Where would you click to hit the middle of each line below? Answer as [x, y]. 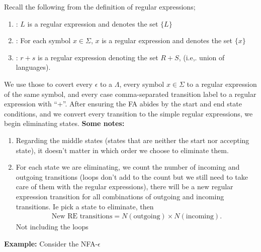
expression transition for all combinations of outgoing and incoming [120, 196]
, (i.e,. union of [202, 57]
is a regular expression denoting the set [98, 57]
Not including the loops [52, 227]
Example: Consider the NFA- [51, 243]
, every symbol [142, 84]
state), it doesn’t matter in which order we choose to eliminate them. [122, 150]
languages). [33, 67]
